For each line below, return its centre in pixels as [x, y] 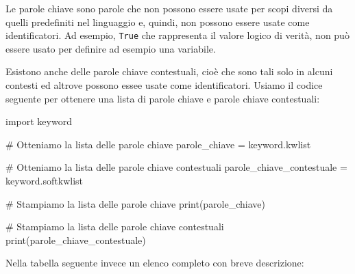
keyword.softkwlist [44, 180]
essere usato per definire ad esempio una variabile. [111, 48]
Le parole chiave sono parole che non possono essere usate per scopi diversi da [169, 8]
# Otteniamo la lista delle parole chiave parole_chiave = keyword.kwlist [158, 144]
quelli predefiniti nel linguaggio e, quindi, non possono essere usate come [158, 22]
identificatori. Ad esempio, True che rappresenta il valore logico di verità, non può [177, 35]
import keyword [39, 121]
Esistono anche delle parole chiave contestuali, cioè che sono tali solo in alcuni [169, 71]
